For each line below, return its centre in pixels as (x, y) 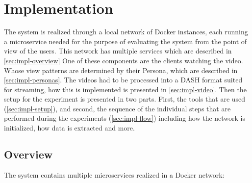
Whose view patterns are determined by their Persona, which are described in (121, 70)
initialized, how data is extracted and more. (69, 128)
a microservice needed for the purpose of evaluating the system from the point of (126, 41)
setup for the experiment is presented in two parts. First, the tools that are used (125, 99)
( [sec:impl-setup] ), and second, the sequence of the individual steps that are (117, 108)
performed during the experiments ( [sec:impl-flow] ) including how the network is (125, 118)
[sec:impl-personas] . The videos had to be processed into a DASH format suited (123, 80)
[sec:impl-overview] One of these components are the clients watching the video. (124, 60)
